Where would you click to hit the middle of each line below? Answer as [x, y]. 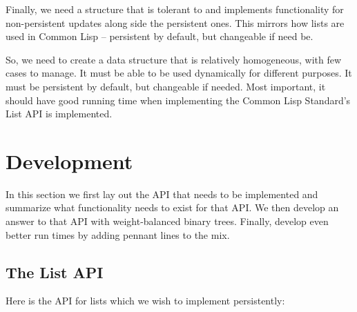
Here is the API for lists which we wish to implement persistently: [145, 301]
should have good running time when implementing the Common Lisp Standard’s [178, 100]
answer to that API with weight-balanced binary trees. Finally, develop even [167, 221]
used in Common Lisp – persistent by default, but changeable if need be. [160, 36]
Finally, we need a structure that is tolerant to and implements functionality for [175, 9]
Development [69, 160]
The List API [55, 272]
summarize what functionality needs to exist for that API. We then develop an [172, 207]
